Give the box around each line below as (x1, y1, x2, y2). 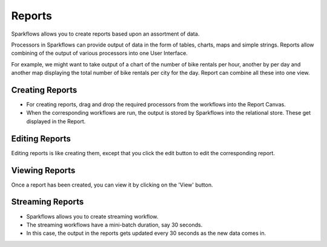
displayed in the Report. (26, 118, 86, 125)
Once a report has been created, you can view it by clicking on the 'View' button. (11, 181, 213, 188)
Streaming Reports (11, 197, 84, 207)
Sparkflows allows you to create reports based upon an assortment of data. (11, 30, 200, 37)
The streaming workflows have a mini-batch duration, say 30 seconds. (26, 221, 203, 228)
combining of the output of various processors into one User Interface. (11, 50, 188, 57)
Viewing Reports (11, 165, 76, 175)
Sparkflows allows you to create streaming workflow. (26, 213, 159, 220)
